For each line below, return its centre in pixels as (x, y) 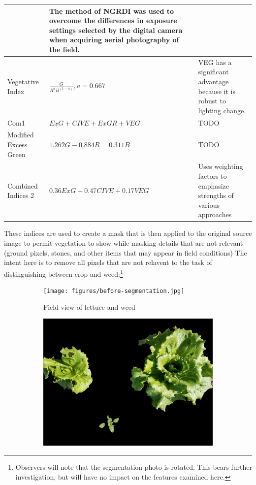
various (209, 205)
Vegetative (23, 81)
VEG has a (215, 62)
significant (213, 72)
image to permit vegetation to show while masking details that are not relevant (124, 243)
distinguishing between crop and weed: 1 (64, 273)
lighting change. (222, 110)
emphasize (214, 185)
